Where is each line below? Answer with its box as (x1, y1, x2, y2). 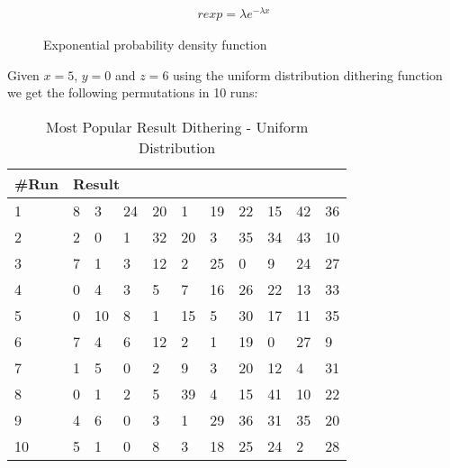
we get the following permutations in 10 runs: (7, 83, 258, 102)
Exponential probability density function (43, 35, 267, 54)
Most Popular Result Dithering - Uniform (46, 115, 309, 137)
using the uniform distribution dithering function (173, 65, 443, 84)
